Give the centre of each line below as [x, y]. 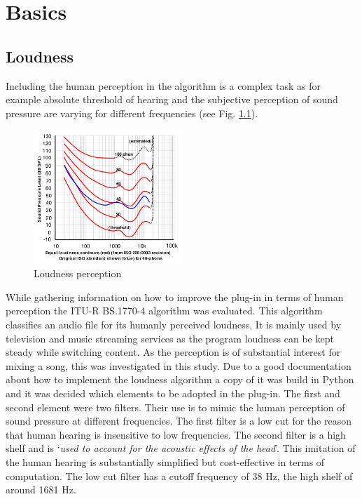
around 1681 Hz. [41, 490]
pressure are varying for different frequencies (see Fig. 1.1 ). [132, 113]
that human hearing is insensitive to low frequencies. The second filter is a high [176, 434]
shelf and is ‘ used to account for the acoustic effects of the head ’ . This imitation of [181, 448]
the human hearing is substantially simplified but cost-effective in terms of [165, 461]
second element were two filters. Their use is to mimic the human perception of [175, 407]
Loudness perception [78, 273]
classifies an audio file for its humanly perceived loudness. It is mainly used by [174, 324]
